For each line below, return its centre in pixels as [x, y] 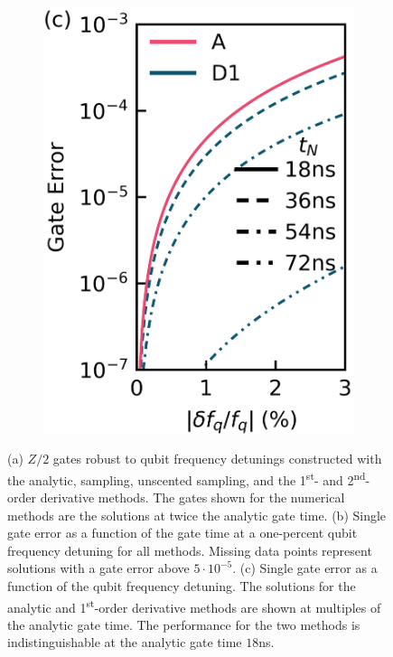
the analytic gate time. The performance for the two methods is [184, 624]
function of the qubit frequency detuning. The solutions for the [182, 585]
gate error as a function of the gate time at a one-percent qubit [182, 533]
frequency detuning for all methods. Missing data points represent [190, 550]
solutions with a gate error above [98, 568]
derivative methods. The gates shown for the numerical [192, 497]
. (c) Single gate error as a [305, 568]
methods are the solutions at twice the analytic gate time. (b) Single [197, 515]
